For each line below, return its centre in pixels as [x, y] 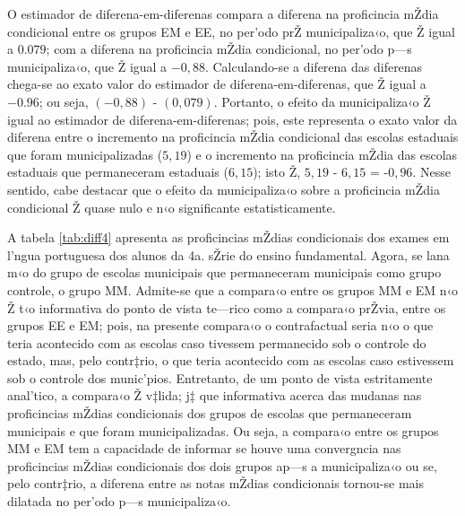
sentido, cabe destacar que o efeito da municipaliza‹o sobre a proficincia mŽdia [224, 189]
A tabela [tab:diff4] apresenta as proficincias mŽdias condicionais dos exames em [228, 237]
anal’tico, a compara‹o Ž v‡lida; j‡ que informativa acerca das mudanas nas [215, 395]
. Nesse [431, 172]
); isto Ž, [277, 172]
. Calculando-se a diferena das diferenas [314, 66]
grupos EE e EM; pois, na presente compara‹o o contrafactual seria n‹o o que [220, 325]
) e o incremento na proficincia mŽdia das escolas [322, 154]
